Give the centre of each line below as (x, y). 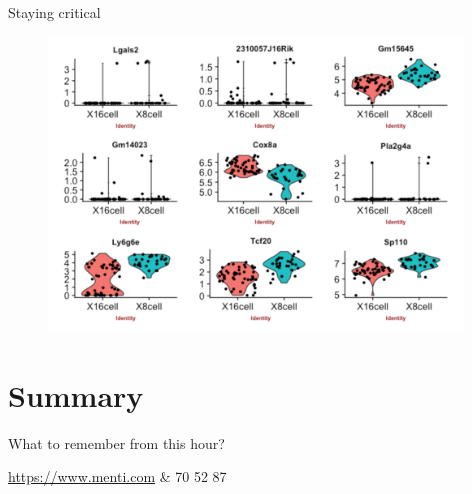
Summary (76, 394)
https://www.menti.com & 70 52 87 (117, 476)
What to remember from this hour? (116, 442)
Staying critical (54, 12)
